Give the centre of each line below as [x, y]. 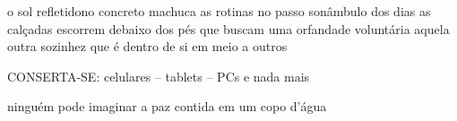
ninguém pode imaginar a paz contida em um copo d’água [167, 106]
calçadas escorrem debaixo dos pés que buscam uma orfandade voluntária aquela [228, 28]
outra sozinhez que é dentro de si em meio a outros [147, 46]
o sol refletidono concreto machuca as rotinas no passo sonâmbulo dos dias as [219, 11]
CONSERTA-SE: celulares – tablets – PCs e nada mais [159, 76]
